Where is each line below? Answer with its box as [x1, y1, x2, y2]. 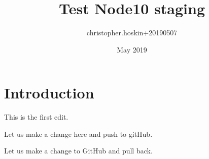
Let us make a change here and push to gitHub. [4, 128, 153, 139]
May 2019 [117, 44, 147, 55]
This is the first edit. [4, 112, 68, 122]
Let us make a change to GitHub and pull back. [4, 145, 153, 156]
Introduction [4, 82, 94, 103]
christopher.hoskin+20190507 [86, 27, 178, 38]
